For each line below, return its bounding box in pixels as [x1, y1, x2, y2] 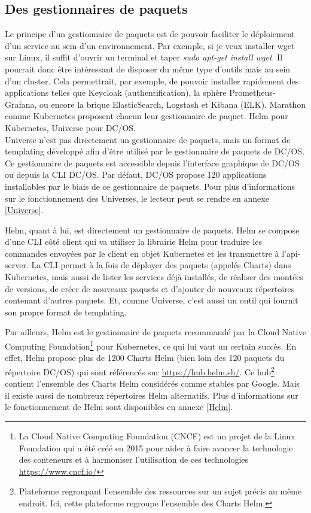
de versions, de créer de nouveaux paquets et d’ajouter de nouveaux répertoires [5, 282, 295, 295]
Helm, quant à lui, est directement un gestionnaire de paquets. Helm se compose [5, 223, 300, 236]
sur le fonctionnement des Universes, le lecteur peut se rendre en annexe [5, 192, 269, 204]
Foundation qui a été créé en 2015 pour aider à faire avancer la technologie [19, 441, 293, 454]
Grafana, [5, 98, 37, 110]
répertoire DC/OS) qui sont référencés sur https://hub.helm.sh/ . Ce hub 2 [5, 363, 275, 378]
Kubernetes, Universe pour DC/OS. [5, 121, 136, 133]
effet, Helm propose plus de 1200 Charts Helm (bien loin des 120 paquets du [5, 351, 285, 364]
